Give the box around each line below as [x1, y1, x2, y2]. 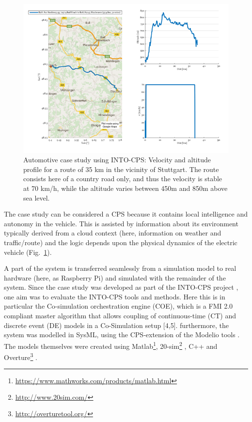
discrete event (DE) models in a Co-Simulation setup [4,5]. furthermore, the [4, 320, 229, 330]
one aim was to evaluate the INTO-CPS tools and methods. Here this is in [4, 291, 225, 301]
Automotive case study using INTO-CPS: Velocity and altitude [23, 155, 211, 165]
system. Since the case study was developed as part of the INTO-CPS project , [4, 282, 238, 292]
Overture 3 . [4, 351, 37, 362]
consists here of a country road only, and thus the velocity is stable [23, 173, 222, 184]
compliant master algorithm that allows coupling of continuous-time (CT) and [4, 311, 236, 321]
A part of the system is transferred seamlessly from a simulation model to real [4, 263, 236, 273]
